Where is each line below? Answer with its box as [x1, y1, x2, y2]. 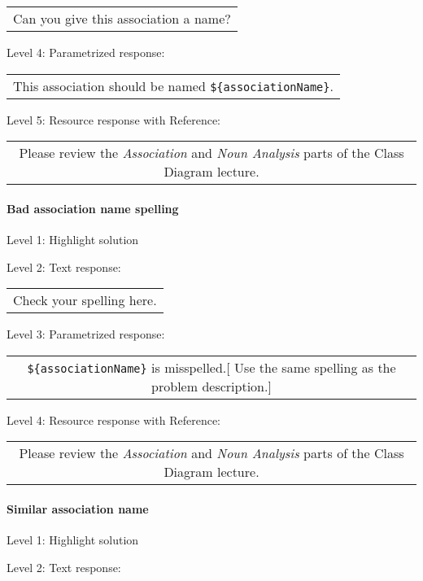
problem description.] [151, 376, 272, 395]
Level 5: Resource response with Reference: [7, 111, 220, 128]
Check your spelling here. [13, 290, 157, 310]
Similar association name [7, 500, 149, 517]
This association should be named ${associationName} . [13, 76, 334, 95]
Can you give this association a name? [13, 9, 231, 28]
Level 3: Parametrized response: [7, 325, 165, 343]
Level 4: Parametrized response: [7, 44, 165, 60]
